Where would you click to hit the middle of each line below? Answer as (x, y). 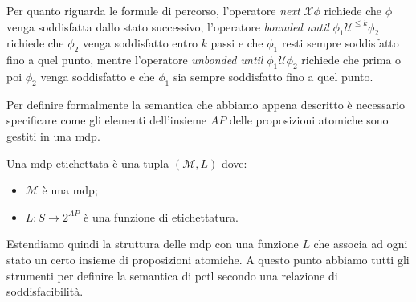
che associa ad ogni (361, 244)
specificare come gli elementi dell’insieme (107, 120)
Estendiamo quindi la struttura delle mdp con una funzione (153, 244)
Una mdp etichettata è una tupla (88, 163)
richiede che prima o (351, 60)
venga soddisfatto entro (140, 43)
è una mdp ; (70, 190)
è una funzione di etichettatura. (161, 216)
